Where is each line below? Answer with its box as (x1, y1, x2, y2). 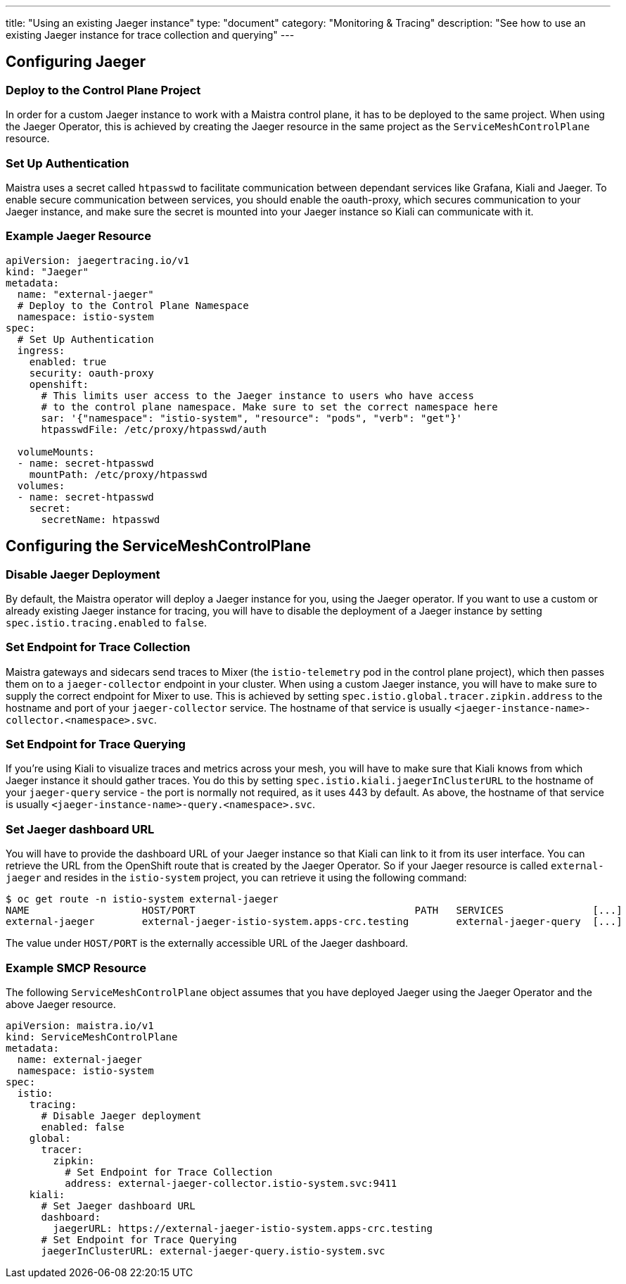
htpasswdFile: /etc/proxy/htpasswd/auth (41, 423, 267, 435)
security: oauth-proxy (29, 367, 154, 379)
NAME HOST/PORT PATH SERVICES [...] (6, 905, 622, 917)
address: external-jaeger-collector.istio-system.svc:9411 (65, 1177, 397, 1189)
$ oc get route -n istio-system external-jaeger (6, 893, 279, 905)
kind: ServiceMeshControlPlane (6, 1031, 178, 1043)
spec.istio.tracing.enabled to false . (6, 616, 207, 629)
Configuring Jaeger (6, 53, 146, 71)
